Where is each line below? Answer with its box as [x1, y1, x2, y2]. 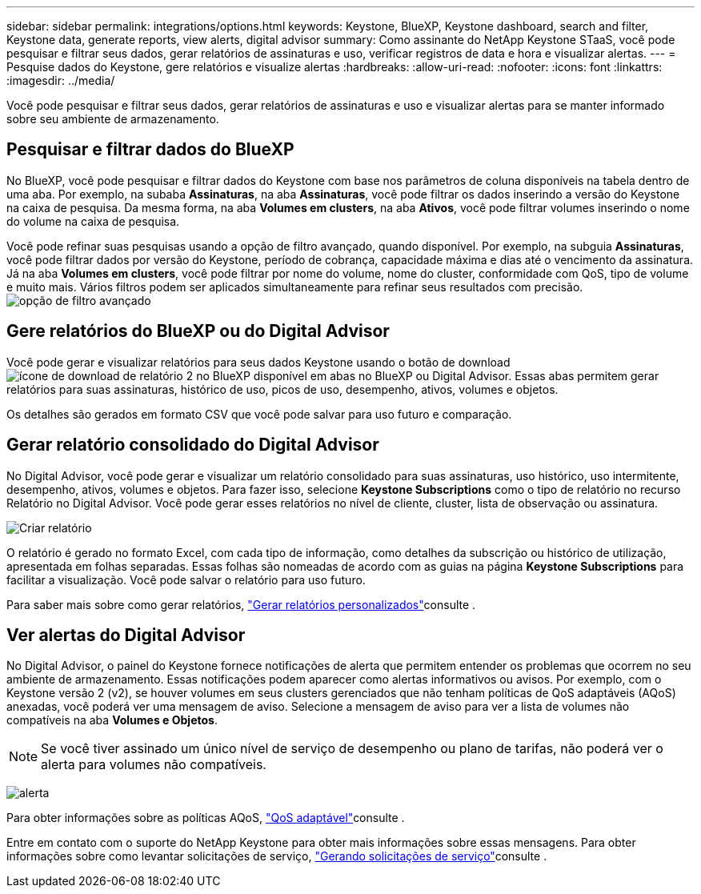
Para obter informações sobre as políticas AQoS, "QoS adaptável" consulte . [6, 811, 405, 825]
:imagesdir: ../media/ [6, 74, 115, 87]
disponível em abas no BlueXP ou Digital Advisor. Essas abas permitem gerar [253, 368, 659, 383]
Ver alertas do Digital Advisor [6, 624, 246, 645]
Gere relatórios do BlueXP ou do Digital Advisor [6, 321, 390, 342]
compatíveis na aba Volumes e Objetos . [6, 713, 218, 728]
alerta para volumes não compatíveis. [41, 756, 266, 773]
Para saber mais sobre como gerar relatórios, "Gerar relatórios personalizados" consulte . [6, 597, 476, 611]
